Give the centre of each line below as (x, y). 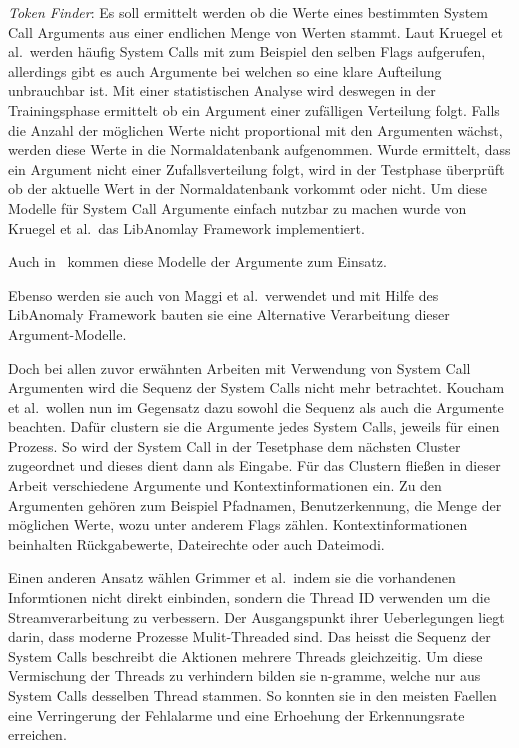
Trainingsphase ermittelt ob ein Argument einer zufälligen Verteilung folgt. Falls (254, 109)
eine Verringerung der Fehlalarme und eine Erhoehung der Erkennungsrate (236, 714)
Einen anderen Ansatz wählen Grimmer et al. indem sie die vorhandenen (232, 577)
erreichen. (37, 734)
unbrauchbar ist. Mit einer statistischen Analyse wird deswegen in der (222, 90)
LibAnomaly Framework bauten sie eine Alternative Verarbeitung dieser (229, 314)
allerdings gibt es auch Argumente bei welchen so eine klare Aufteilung (225, 70)
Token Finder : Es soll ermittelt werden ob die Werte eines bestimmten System (248, 12)
